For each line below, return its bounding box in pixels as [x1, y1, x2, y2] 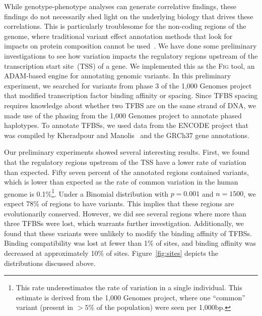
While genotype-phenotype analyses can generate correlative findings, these [4, 1, 236, 11]
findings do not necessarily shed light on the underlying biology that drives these [4, 11, 253, 21]
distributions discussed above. [4, 257, 96, 268]
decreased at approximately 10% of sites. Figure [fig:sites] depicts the [4, 247, 219, 258]
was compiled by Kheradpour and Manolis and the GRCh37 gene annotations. [4, 129, 249, 140]
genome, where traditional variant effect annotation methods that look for [4, 30, 233, 41]
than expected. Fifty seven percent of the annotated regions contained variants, [4, 166, 249, 177]
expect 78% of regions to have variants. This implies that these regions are [4, 198, 234, 208]
